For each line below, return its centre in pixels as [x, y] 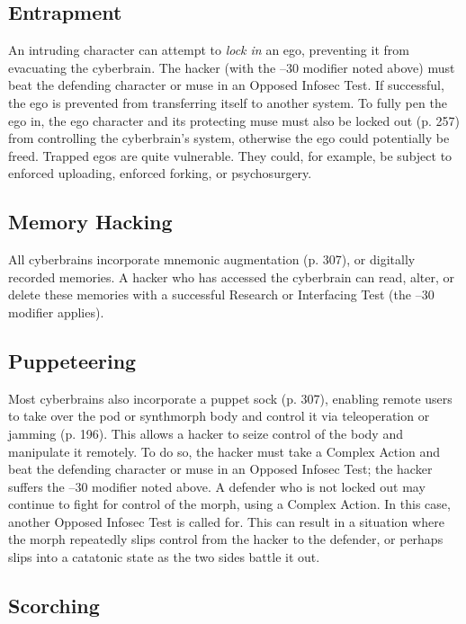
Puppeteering [72, 360]
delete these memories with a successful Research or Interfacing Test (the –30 [221, 294]
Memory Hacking [90, 222]
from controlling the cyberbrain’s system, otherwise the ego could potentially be [229, 138]
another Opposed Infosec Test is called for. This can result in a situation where [226, 521]
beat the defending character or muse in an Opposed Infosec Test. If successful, [226, 85]
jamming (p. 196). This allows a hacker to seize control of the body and [206, 433]
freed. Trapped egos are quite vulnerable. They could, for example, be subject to [230, 155]
